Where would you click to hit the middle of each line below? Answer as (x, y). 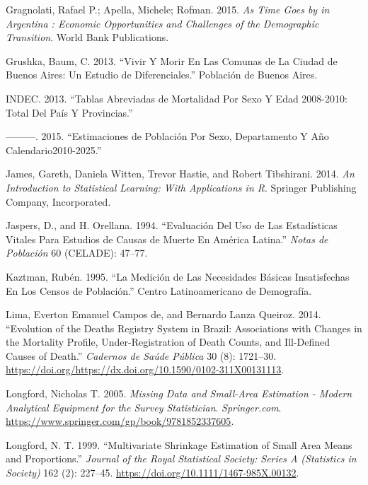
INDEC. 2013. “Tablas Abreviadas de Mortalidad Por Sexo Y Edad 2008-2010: (177, 98)
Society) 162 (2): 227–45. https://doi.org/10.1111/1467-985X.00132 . (153, 473)
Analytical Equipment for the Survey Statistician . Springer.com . (144, 407)
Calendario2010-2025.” (54, 150)
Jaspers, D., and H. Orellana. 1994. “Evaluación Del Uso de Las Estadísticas (172, 225)
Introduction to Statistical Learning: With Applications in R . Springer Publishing (181, 187)
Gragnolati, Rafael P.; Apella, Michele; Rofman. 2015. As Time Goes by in (168, 9)
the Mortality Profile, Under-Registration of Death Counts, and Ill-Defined (168, 342)
